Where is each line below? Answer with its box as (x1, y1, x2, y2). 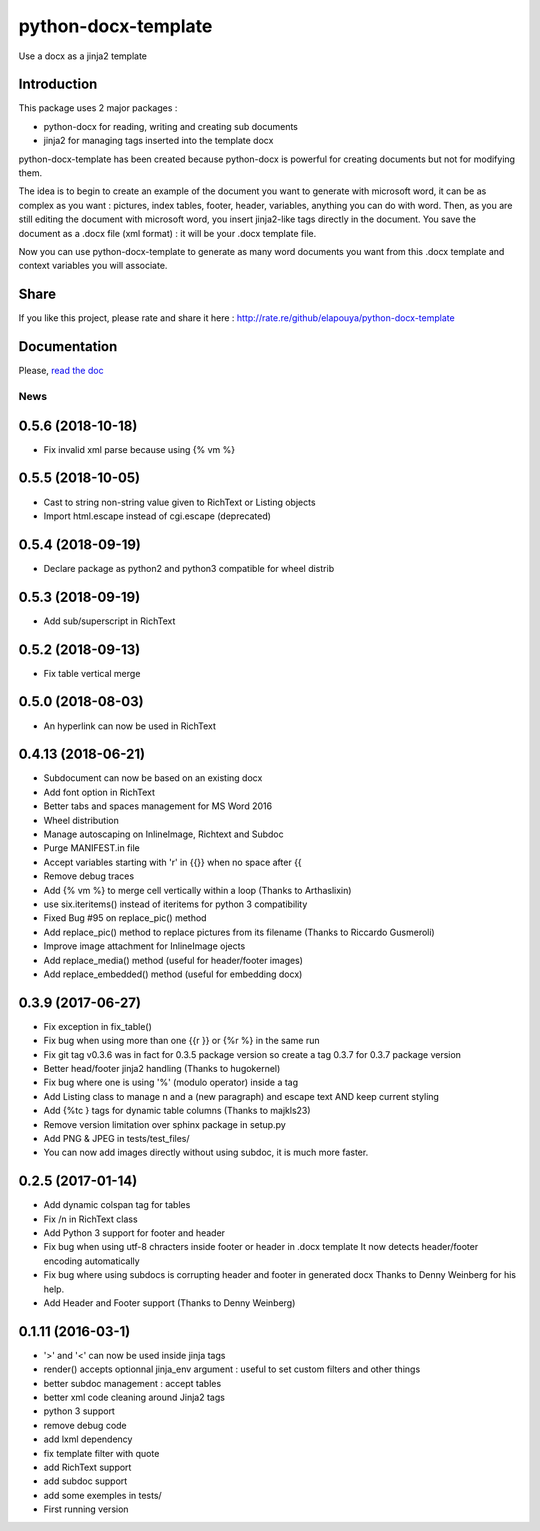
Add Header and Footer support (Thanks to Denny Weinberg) (43, 1297, 296, 1309)
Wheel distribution (43, 814, 119, 826)
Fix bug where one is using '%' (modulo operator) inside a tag (43, 1076, 299, 1089)
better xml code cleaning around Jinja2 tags (43, 1391, 225, 1404)
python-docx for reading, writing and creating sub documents (43, 120, 299, 132)
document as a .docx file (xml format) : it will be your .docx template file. (18, 227, 317, 239)
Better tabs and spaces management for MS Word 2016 (43, 800, 273, 812)
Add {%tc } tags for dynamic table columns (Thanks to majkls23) (43, 1105, 311, 1117)
